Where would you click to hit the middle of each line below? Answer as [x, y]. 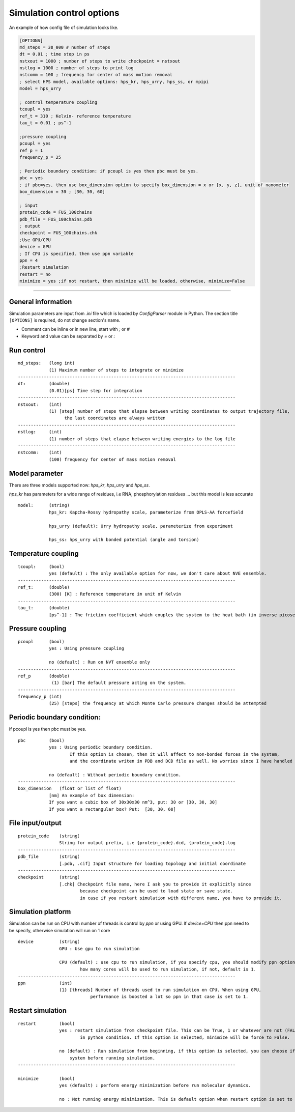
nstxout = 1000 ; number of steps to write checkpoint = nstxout [100, 61]
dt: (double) [44, 384]
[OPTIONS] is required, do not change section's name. [65, 320]
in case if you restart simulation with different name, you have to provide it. [181, 898]
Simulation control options [64, 13]
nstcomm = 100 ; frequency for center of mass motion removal [96, 75]
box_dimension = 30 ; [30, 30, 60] [62, 192]
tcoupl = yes [35, 109]
